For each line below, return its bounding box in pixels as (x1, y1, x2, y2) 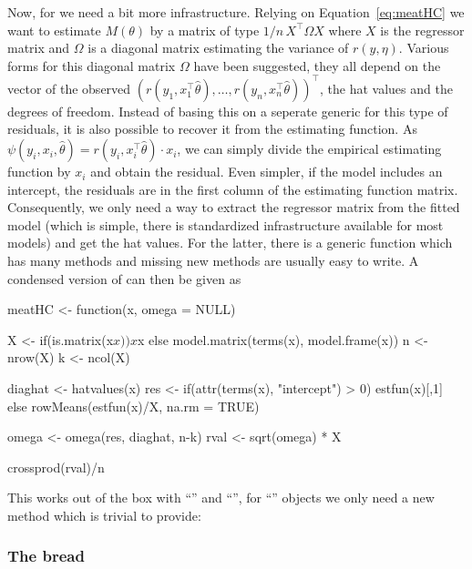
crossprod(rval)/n (7, 457, 105, 476)
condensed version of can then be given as (7, 269, 241, 288)
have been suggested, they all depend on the (193, 56, 441, 75)
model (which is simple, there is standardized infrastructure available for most (7, 215, 444, 234)
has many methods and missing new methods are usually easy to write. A (7, 251, 419, 270)
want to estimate (7, 20, 101, 39)
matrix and (7, 38, 70, 57)
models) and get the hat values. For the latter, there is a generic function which (7, 233, 453, 252)
